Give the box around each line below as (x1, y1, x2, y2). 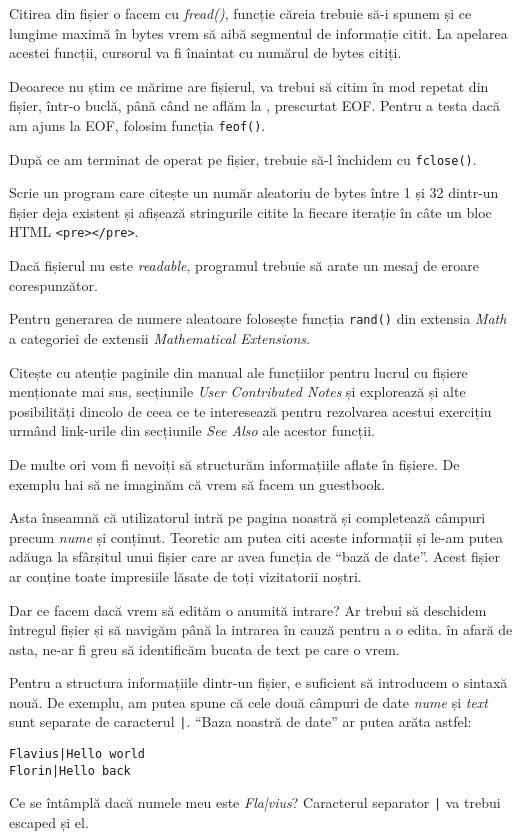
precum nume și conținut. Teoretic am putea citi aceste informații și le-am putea (9, 526, 504, 547)
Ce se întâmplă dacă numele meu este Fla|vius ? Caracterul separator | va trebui (9, 792, 501, 813)
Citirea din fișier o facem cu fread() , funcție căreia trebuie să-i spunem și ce (9, 3, 472, 23)
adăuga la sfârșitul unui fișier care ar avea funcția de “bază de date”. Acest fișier (9, 546, 500, 567)
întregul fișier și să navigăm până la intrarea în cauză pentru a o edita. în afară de (9, 619, 513, 640)
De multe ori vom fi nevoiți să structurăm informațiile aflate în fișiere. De (9, 453, 460, 474)
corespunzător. (9, 274, 98, 295)
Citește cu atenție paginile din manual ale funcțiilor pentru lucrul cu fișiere (9, 361, 468, 382)
